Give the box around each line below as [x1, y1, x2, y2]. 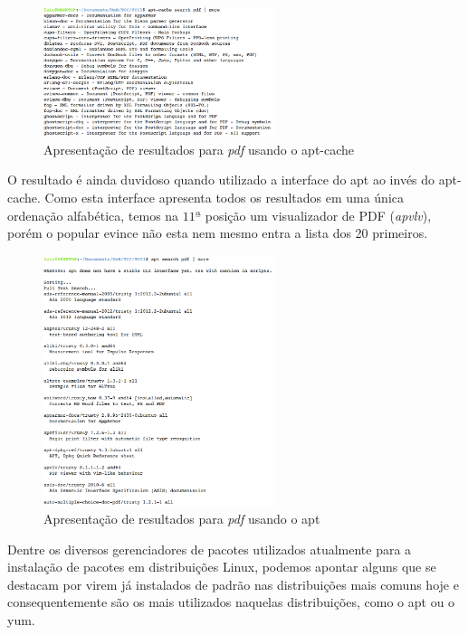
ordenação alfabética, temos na [7, 205, 179, 224]
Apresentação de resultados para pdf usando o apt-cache [43, 139, 355, 158]
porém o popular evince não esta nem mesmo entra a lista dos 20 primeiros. [7, 223, 428, 242]
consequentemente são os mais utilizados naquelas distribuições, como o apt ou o [7, 592, 455, 611]
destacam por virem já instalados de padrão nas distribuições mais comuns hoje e [7, 574, 459, 593]
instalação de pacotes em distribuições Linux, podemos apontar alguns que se [7, 557, 436, 576]
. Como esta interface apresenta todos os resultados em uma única [37, 187, 405, 206]
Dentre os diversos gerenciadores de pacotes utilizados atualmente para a [7, 539, 412, 558]
